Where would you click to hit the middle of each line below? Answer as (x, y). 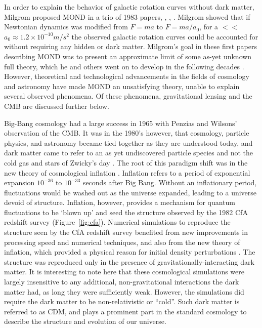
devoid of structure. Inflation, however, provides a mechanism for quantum (120, 202)
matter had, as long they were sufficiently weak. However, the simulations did (124, 291)
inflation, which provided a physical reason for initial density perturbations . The (130, 252)
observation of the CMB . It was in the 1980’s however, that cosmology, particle (127, 133)
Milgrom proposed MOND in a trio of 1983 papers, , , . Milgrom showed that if (127, 16)
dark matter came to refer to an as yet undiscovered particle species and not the (129, 153)
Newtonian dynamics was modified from (66, 27)
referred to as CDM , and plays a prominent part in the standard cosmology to (125, 311)
